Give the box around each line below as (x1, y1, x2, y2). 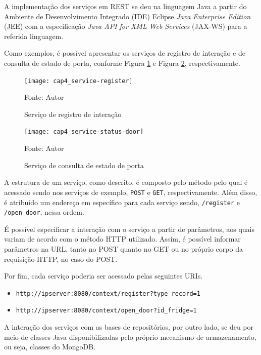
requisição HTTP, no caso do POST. (4, 253, 118, 264)
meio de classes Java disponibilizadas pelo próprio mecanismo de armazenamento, (4, 331, 256, 342)
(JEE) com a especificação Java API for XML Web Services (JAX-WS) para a (4, 21, 247, 31)
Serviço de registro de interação (24, 108, 122, 119)
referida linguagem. (4, 30, 64, 41)
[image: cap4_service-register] (24, 77, 133, 85)
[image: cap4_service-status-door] (24, 128, 144, 136)
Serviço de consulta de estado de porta (24, 160, 144, 170)
